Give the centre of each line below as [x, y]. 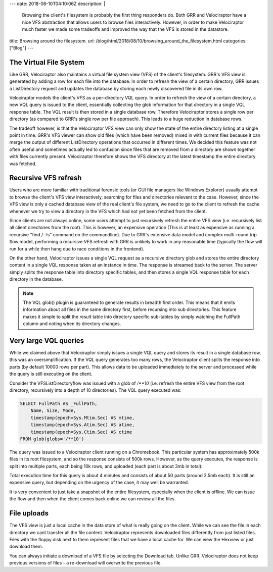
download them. [26, 547]
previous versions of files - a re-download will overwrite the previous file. [85, 563]
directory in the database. [36, 279]
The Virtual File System [47, 62]
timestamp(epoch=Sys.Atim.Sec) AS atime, [83, 425]
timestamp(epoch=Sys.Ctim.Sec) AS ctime [81, 432]
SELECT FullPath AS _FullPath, [59, 403]
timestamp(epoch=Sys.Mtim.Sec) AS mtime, [83, 418]
